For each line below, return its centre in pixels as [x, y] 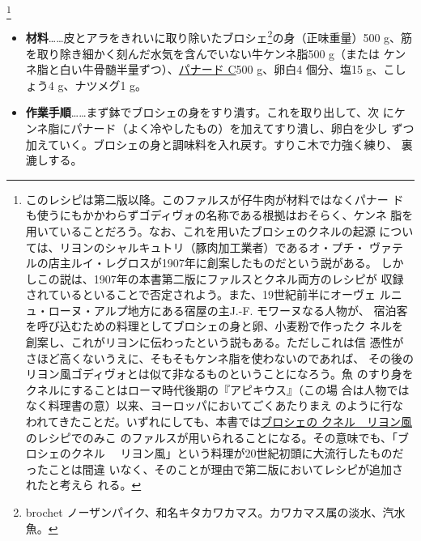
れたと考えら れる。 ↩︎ [83, 485]
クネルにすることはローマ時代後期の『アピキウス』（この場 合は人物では [217, 389]
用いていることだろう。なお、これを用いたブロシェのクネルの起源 [200, 230]
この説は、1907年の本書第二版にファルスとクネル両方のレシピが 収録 [220, 278]
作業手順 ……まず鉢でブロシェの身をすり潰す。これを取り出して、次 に [210, 112]
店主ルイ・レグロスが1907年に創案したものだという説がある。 [213, 263]
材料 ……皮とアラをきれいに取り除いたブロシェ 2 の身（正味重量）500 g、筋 [219, 36]
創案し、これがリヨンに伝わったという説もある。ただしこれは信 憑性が [215, 342]
